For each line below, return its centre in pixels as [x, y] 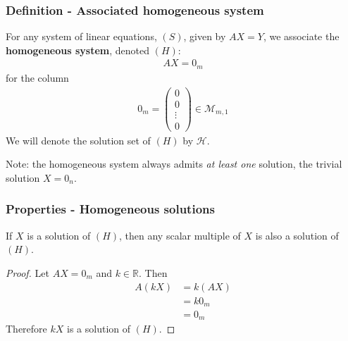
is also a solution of [297, 235]
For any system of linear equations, [81, 36]
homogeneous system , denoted [77, 50]
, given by [205, 36]
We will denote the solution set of [78, 140]
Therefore [26, 329]
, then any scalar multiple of [180, 235]
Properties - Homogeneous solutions [110, 209]
